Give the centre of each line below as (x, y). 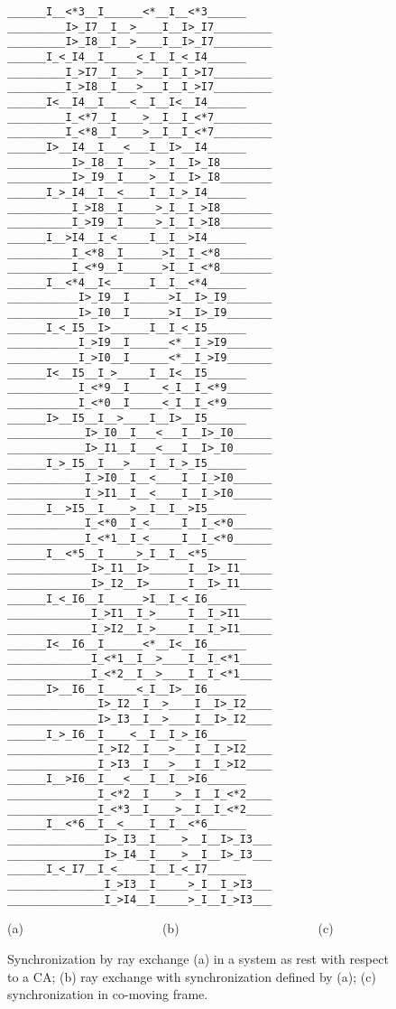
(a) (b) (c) (170, 928)
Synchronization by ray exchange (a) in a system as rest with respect (198, 958)
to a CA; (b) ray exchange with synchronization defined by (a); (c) (192, 976)
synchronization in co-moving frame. (108, 994)
